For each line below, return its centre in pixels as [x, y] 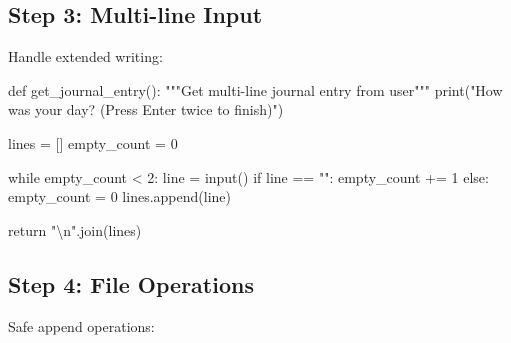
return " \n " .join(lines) [75, 229]
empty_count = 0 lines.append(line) [119, 196]
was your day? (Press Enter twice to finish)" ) [146, 109]
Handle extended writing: [85, 56]
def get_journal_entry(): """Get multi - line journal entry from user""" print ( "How [255, 89]
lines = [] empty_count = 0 [93, 142]
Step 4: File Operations [131, 283]
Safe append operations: [81, 325]
